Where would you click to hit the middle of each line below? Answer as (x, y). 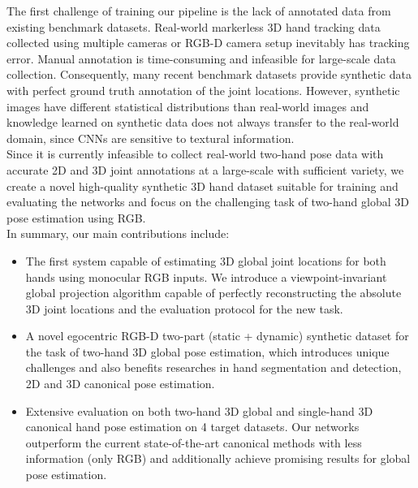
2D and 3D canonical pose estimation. (120, 384)
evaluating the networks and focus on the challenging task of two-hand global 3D (208, 202)
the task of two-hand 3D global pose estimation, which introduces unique (207, 351)
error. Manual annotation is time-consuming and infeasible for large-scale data (201, 58)
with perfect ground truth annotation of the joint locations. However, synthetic (203, 90)
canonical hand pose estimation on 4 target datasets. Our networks (192, 427)
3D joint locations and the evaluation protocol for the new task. (184, 308)
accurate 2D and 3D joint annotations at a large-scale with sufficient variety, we (205, 169)
